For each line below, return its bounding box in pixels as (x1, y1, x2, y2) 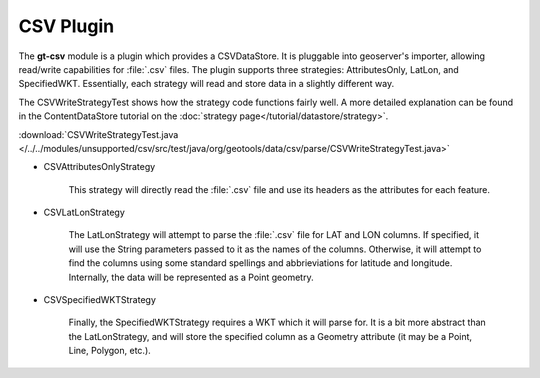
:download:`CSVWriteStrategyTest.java (18, 128, 179, 140)
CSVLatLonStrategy (43, 206, 125, 219)
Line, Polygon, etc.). (68, 345, 152, 357)
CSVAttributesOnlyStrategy (43, 161, 156, 173)
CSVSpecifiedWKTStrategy (43, 294, 157, 306)
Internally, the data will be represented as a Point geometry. (68, 271, 314, 283)
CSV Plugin (18, 15, 115, 37)
